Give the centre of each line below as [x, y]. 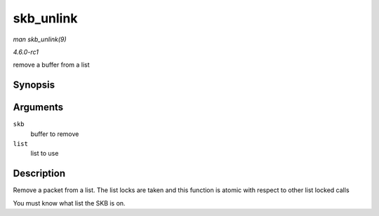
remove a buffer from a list [52, 65]
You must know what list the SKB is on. [69, 203]
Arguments [38, 108]
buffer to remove [55, 134]
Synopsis [34, 85]
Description [39, 174]
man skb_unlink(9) [40, 39]
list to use [45, 154]
